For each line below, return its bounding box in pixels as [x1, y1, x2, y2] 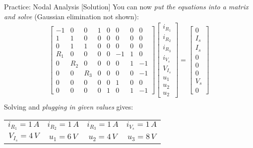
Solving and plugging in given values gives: [4, 102, 133, 112]
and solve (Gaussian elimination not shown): [4, 11, 139, 21]
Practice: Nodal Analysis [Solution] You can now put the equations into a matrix [4, 1, 249, 11]
